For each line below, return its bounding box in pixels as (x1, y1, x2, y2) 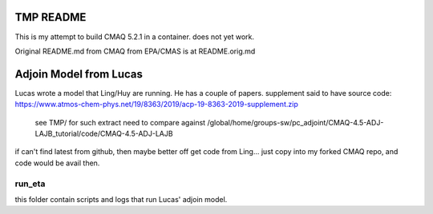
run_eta (14, 178, 46, 189)
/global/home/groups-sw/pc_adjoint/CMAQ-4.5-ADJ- (207, 117, 384, 127)
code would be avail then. (14, 158, 100, 168)
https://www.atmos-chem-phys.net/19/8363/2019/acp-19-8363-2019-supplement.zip (14, 100, 298, 109)
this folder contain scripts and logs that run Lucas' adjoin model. (14, 194, 228, 204)
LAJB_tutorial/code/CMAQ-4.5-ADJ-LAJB (34, 129, 173, 138)
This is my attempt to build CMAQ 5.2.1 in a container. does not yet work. (14, 32, 255, 42)
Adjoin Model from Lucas (14, 67, 144, 81)
